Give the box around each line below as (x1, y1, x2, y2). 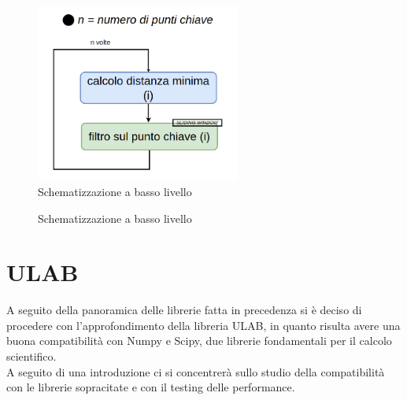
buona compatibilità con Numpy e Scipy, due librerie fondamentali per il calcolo (6, 332, 392, 349)
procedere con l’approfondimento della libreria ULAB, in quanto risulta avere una (6, 317, 401, 333)
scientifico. (6, 348, 57, 365)
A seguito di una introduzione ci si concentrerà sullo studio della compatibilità (6, 363, 385, 380)
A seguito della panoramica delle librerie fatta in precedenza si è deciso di (6, 302, 362, 318)
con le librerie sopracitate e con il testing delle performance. (6, 379, 295, 395)
